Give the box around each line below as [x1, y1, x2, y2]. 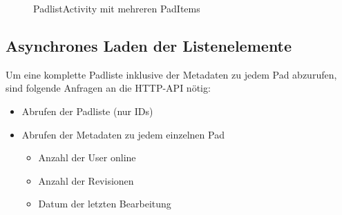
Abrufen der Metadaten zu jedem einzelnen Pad [21, 127, 225, 141]
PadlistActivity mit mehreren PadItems [33, 1, 200, 15]
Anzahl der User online [38, 150, 136, 165]
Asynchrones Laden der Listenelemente [6, 34, 292, 56]
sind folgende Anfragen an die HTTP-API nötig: [6, 81, 211, 95]
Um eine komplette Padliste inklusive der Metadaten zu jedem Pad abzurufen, [6, 67, 337, 81]
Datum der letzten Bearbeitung [38, 196, 171, 211]
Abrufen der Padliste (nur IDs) [21, 103, 153, 118]
